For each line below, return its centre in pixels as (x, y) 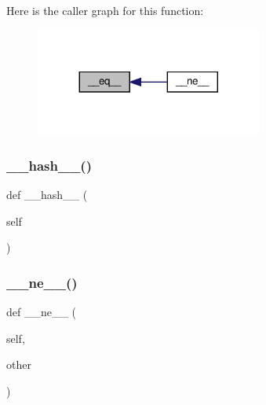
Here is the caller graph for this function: (105, 10)
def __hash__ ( (47, 195)
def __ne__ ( (42, 312)
